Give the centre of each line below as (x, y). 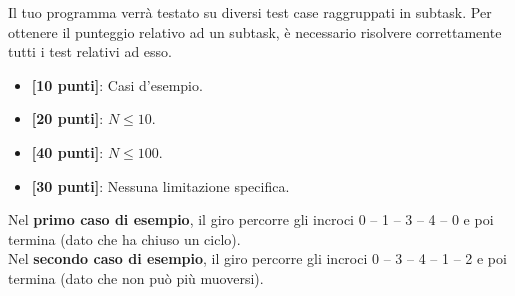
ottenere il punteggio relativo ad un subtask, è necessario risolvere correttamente (255, 31)
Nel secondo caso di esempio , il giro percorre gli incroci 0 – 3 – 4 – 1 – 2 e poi (257, 258)
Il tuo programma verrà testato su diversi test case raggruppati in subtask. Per (250, 12)
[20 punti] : (67, 118)
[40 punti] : (67, 151)
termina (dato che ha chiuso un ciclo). (124, 238)
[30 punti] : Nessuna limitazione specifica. (160, 185)
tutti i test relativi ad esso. (90, 51)
